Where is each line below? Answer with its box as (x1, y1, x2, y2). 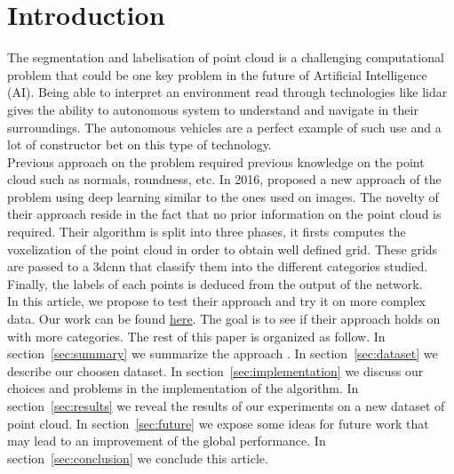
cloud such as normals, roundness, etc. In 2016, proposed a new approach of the (7, 170, 442, 189)
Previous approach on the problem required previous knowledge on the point (7, 152, 425, 171)
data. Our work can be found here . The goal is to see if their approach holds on (7, 309, 441, 328)
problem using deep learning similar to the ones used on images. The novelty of (7, 187, 439, 205)
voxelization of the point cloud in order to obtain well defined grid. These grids (7, 239, 438, 258)
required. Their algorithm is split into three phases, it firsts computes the (7, 222, 406, 241)
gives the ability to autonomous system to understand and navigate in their (7, 100, 418, 118)
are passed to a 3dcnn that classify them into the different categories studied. (7, 257, 428, 276)
